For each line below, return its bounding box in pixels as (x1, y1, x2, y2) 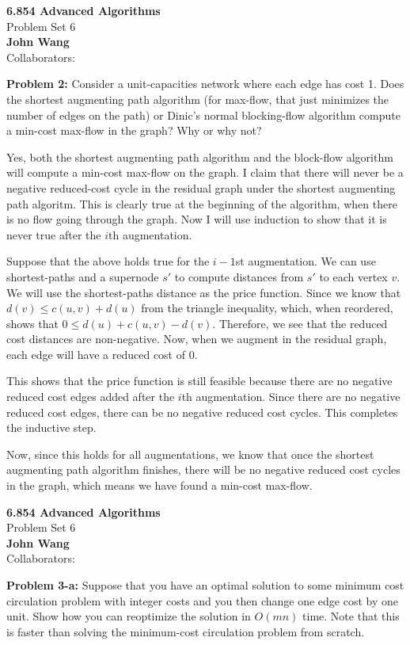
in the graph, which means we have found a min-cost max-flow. (6, 477, 313, 494)
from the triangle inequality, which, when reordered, (141, 300, 393, 316)
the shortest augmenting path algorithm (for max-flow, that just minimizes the (6, 90, 389, 107)
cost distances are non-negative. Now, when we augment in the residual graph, (6, 330, 387, 347)
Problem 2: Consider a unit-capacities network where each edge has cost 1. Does (6, 75, 404, 92)
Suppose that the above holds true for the (6, 253, 210, 269)
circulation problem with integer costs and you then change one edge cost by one (6, 592, 398, 609)
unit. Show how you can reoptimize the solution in (6, 608, 251, 624)
